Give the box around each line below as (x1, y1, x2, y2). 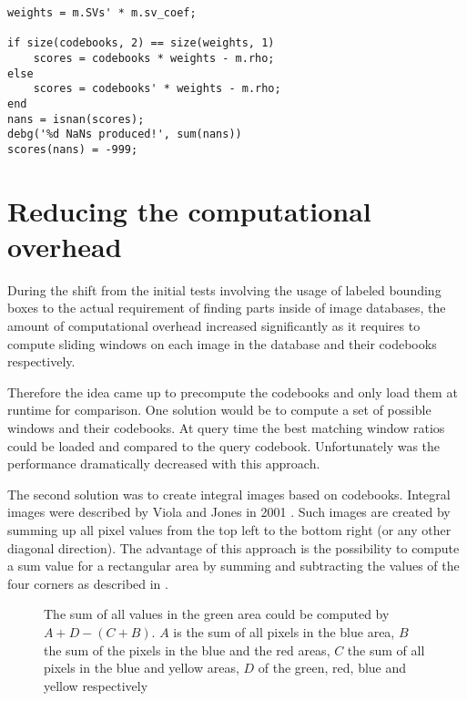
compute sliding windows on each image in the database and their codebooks (7, 334, 437, 353)
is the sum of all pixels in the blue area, (173, 622, 395, 641)
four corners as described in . (7, 573, 168, 593)
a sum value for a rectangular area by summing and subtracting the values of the (7, 556, 460, 575)
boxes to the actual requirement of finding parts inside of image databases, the (7, 298, 446, 317)
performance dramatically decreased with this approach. (7, 454, 320, 473)
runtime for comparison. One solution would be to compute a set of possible (7, 400, 431, 419)
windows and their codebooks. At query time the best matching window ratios (7, 418, 445, 438)
